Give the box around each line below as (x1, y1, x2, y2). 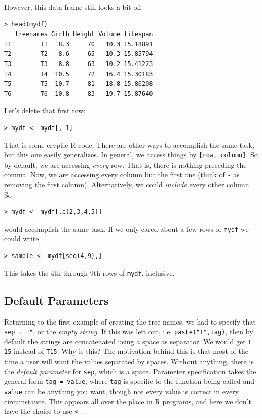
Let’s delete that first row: (4, 105, 86, 116)
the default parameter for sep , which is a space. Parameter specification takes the (4, 366, 256, 376)
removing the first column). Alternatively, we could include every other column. (4, 179, 251, 190)
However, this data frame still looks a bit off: (4, 2, 143, 12)
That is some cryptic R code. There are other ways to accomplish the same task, (4, 139, 254, 150)
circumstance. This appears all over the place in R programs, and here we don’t (4, 396, 251, 406)
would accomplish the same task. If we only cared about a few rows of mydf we (4, 223, 249, 234)
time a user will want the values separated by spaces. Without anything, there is (4, 356, 254, 367)
